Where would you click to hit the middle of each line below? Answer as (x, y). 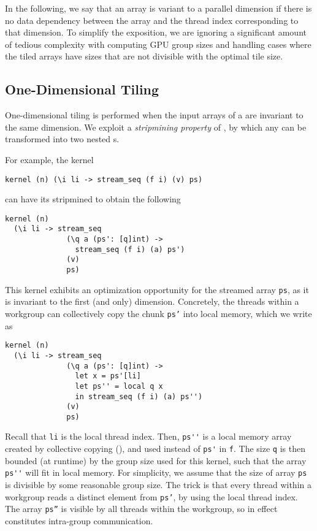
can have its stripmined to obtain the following (93, 199)
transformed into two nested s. (62, 139)
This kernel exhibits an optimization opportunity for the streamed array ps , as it (157, 289)
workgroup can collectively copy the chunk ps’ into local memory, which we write (158, 313)
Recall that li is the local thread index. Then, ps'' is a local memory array (148, 436)
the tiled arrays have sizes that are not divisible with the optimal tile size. (144, 56)
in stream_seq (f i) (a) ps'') (139, 396)
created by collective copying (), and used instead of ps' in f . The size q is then (155, 449)
